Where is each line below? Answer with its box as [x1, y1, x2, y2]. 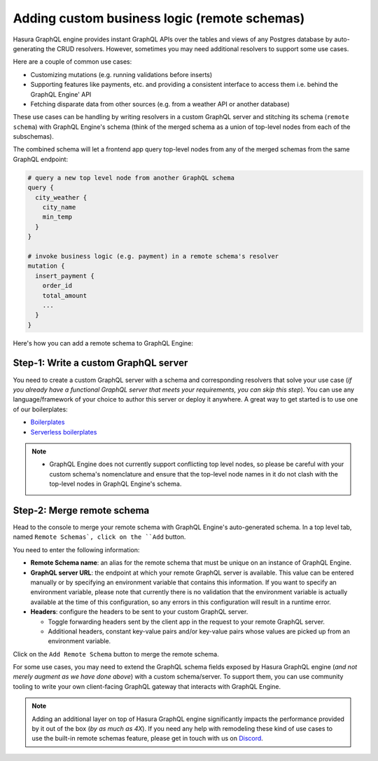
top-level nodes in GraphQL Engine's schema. [49, 480, 182, 488]
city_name [42, 203, 76, 211]
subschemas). [13, 132, 54, 141]
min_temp [42, 213, 73, 221]
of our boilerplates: [13, 405, 68, 413]
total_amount [42, 292, 87, 299]
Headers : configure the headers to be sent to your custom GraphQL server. [30, 608, 248, 616]
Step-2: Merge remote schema [13, 505, 150, 516]
